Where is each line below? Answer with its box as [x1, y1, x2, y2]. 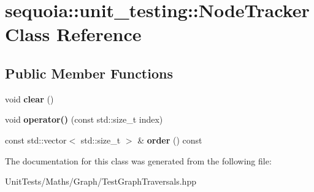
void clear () [5, 92, 54, 105]
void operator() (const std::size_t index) [5, 113, 163, 126]
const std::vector [5, 133, 67, 146]
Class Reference [5, 21, 142, 47]
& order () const [137, 133, 202, 146]
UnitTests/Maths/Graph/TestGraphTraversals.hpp [5, 175, 196, 188]
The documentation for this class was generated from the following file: [5, 154, 272, 167]
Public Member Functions [5, 63, 173, 82]
